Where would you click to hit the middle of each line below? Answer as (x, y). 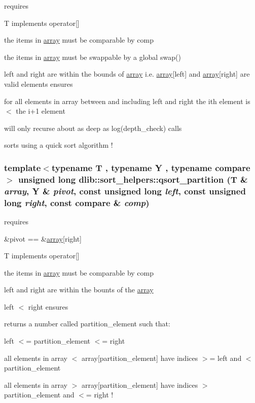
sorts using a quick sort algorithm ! (59, 145)
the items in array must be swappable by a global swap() (93, 57)
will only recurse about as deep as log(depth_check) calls (93, 128)
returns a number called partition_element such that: (87, 324)
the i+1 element (41, 111)
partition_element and (39, 395)
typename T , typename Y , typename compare (151, 167)
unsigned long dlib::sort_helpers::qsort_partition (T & (133, 179)
